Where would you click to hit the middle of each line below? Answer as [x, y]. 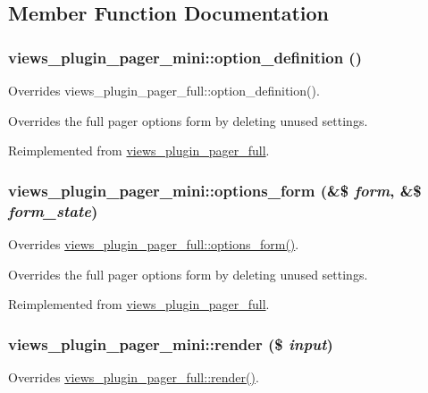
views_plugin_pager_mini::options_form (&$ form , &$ [215, 190]
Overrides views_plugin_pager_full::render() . [134, 376]
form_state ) [53, 210]
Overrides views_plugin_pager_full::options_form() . [154, 243]
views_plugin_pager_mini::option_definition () [185, 57]
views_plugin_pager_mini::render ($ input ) [171, 343]
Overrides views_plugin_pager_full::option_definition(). [164, 90]
